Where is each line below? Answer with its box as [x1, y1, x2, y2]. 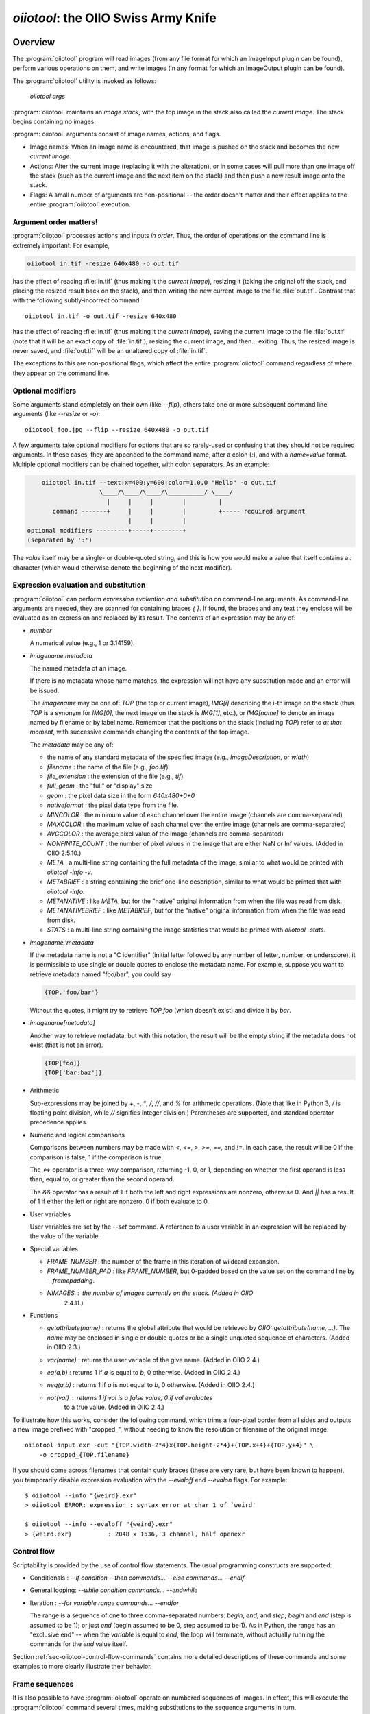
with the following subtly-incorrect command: [12, 296, 142, 304]
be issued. [29, 686, 60, 695]
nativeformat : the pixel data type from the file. [47, 801, 179, 809]
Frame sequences [12, 1679, 74, 1689]
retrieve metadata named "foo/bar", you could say [29, 970, 171, 978]
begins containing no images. [12, 117, 96, 126]
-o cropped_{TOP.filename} [38, 1451, 130, 1458]
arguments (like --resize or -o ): [12, 410, 101, 418]
